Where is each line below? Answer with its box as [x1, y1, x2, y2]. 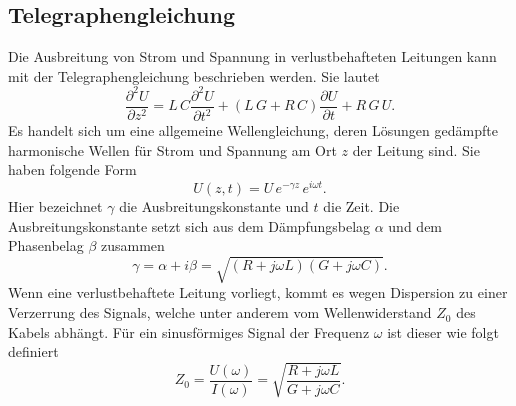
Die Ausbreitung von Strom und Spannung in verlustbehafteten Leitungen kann [8, 46, 497, 67]
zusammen [100, 235, 165, 256]
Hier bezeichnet [8, 196, 103, 217]
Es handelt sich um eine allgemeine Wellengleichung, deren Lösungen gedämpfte [8, 120, 498, 141]
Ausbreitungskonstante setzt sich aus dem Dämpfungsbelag [8, 215, 371, 236]
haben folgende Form [8, 159, 137, 180]
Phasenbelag [8, 235, 84, 256]
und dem [388, 215, 443, 236]
